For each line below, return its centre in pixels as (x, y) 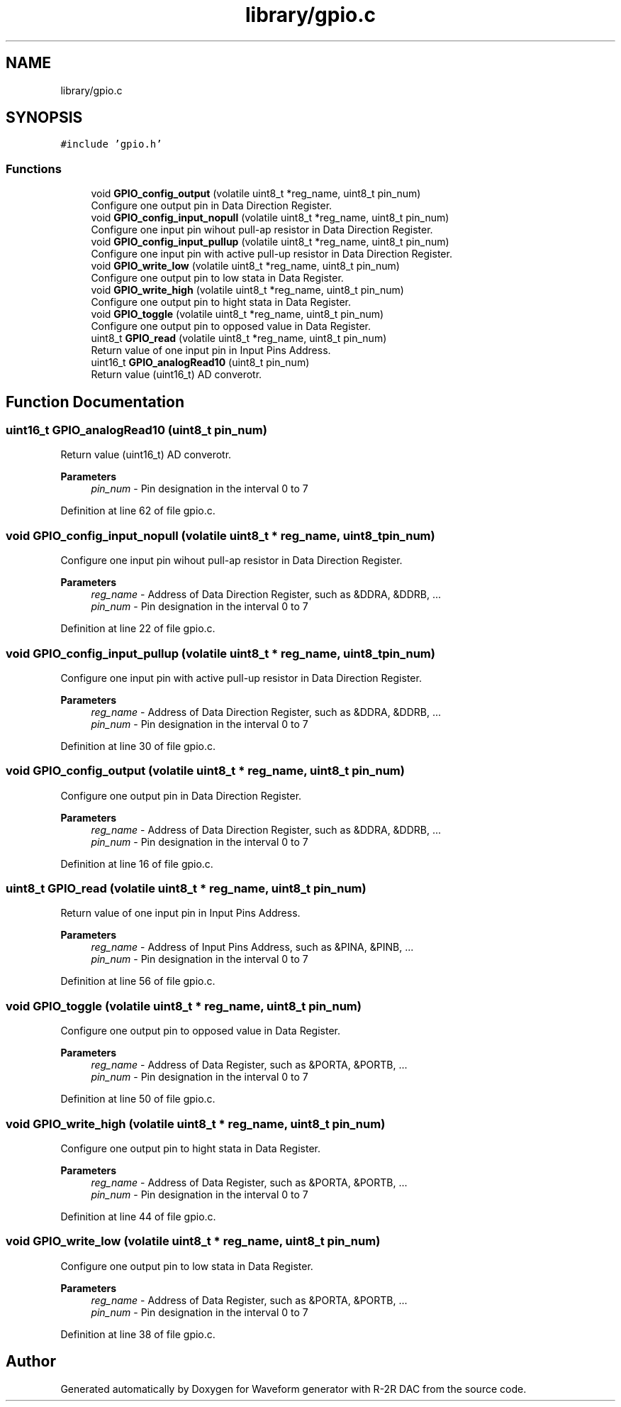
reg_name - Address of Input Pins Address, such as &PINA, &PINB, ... (252, 947)
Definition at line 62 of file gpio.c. (138, 511)
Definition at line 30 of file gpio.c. (138, 746)
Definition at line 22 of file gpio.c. (138, 629)
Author (31, 1362)
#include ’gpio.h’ (111, 144)
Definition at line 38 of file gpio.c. (138, 1334)
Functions (34, 169)
